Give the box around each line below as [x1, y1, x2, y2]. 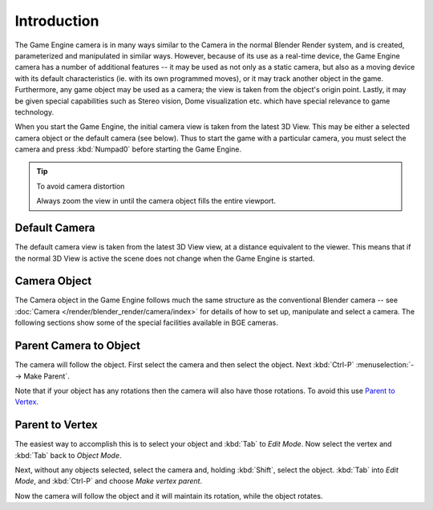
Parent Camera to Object [14, 339, 140, 353]
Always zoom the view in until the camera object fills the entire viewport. [36, 196, 277, 206]
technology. [14, 107, 55, 116]
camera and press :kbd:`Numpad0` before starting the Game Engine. [14, 144, 242, 154]
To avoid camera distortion [36, 181, 125, 191]
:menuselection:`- [355, 360, 415, 370]
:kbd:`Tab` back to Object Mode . [14, 450, 122, 460]
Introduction [14, 12, 99, 30]
